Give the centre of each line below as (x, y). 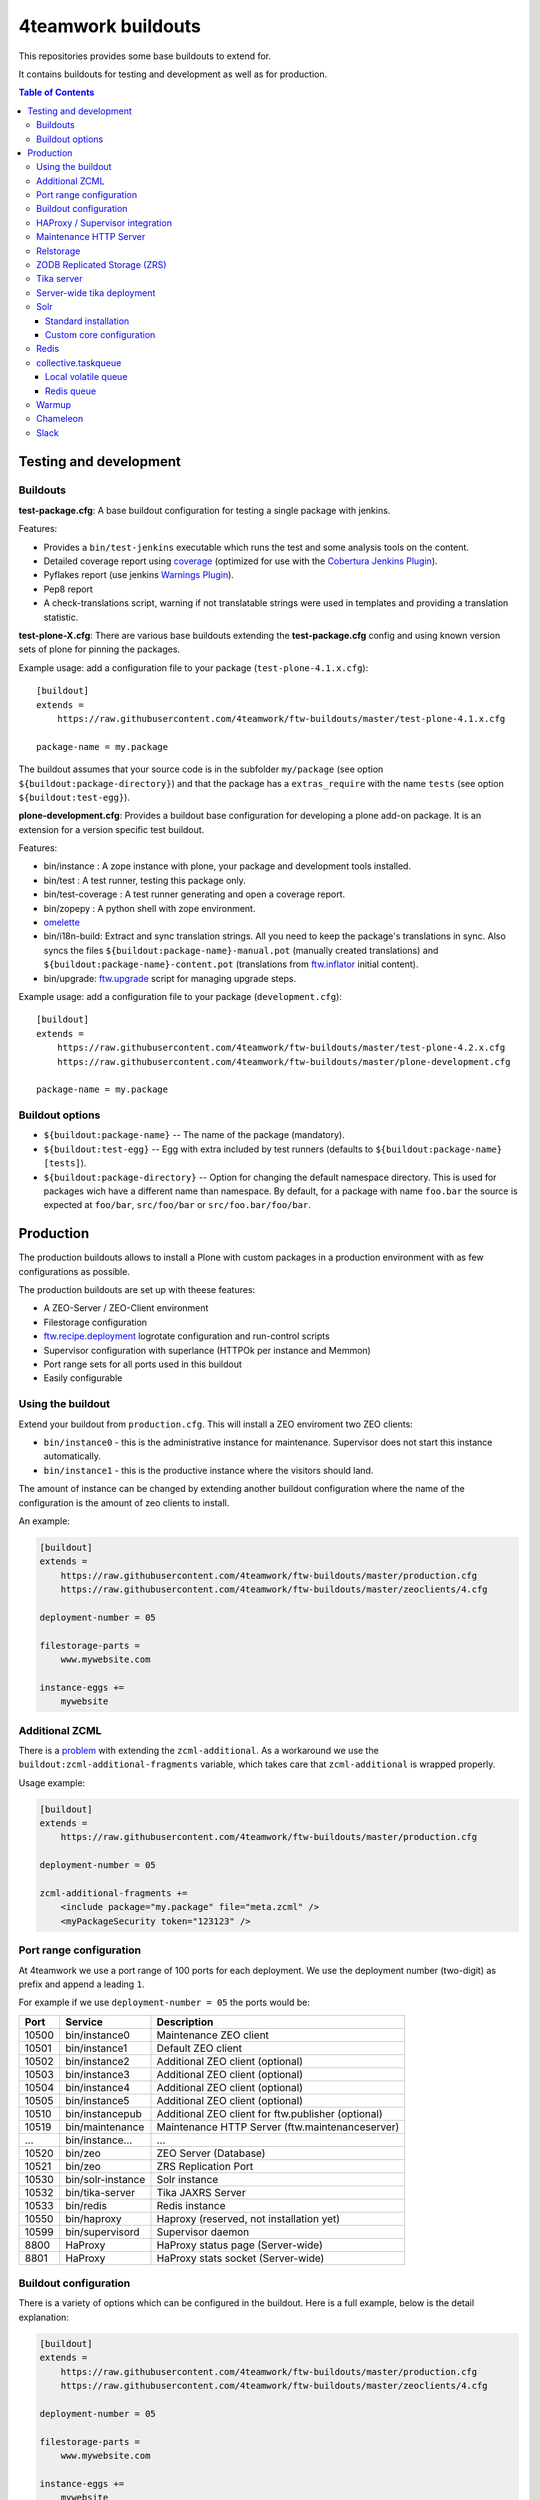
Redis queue (71, 391)
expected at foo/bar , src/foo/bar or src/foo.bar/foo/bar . (177, 1205)
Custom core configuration (100, 334)
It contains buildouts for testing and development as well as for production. (173, 74)
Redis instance (191, 2205)
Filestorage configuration (95, 1322)
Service (84, 2022)
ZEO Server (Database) (211, 2153)
